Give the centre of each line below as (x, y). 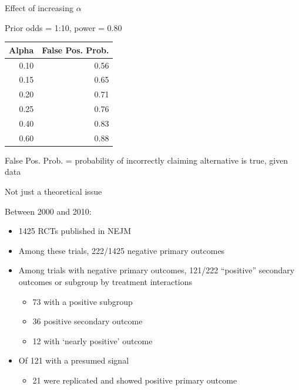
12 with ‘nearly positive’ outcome (93, 340)
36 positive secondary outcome (88, 321)
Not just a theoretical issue (53, 191)
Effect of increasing (39, 8)
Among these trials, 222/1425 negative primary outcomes (122, 250)
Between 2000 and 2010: (48, 211)
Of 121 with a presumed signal (74, 360)
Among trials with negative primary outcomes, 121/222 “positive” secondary (157, 270)
